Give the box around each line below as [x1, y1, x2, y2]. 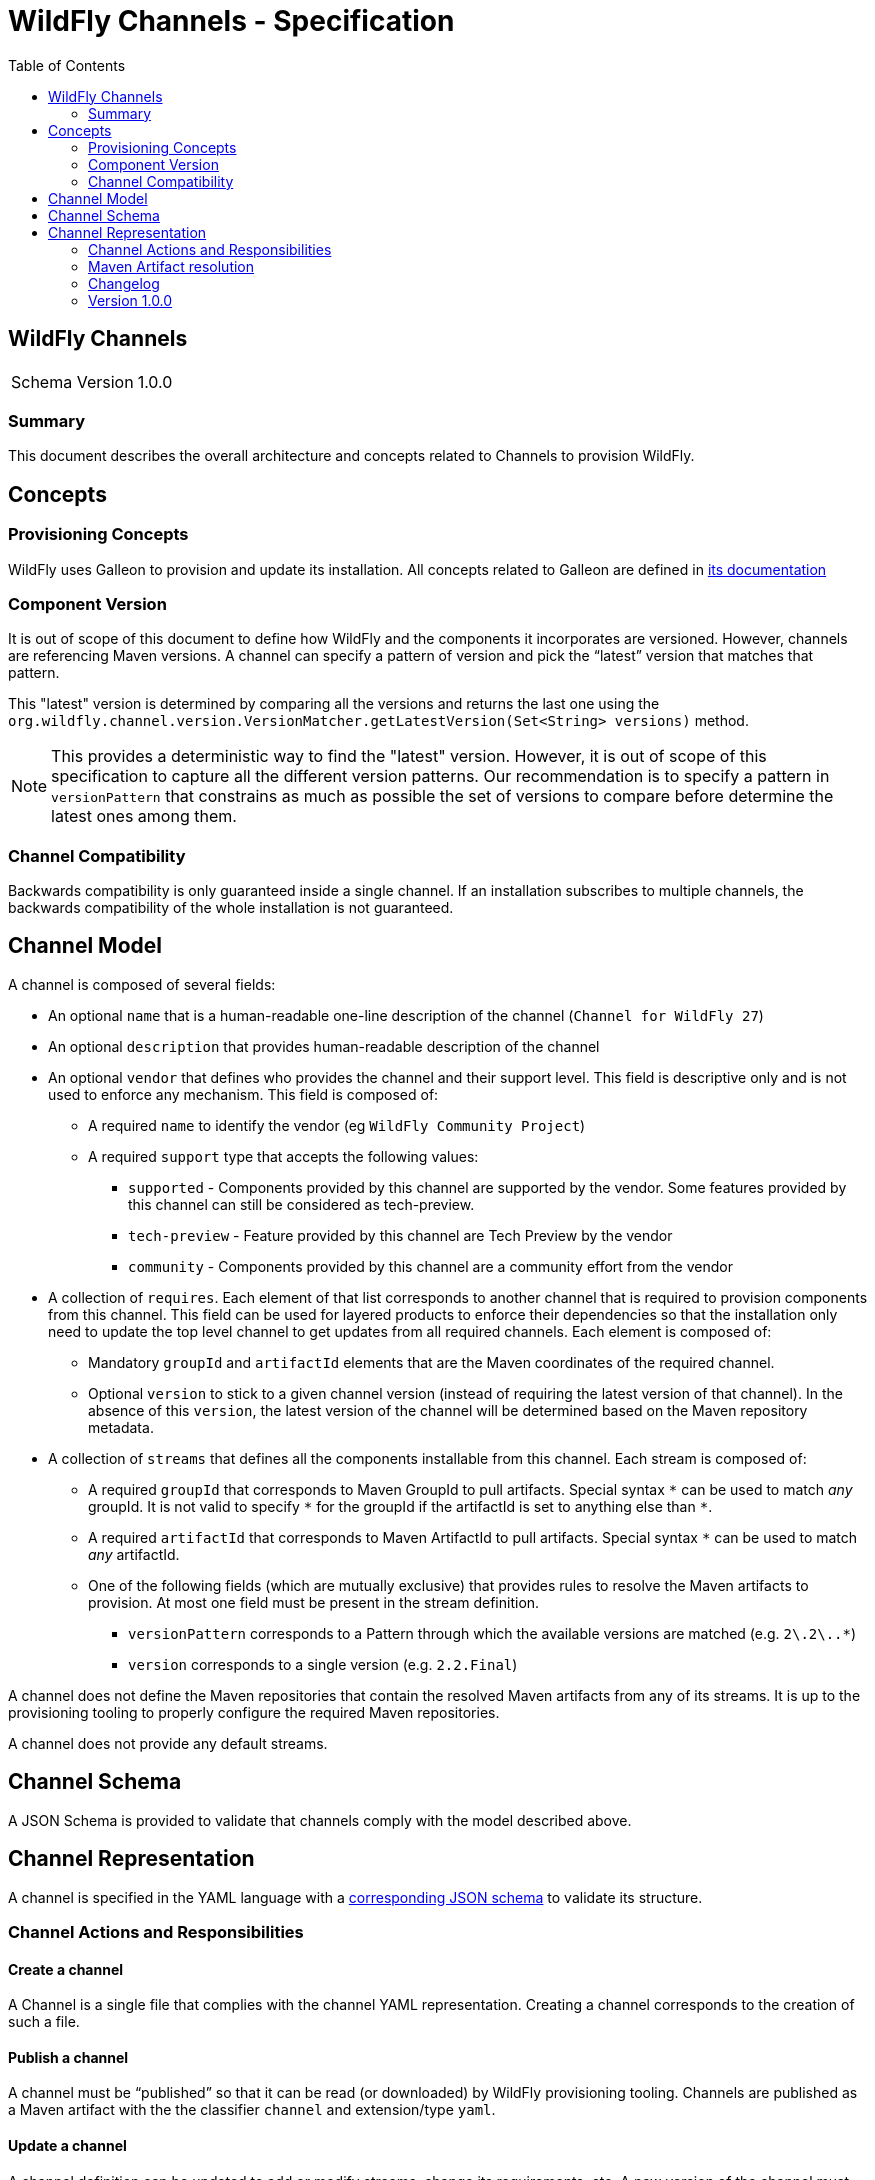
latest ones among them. [51, 806, 237, 827]
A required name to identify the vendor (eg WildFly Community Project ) [88, 1116, 586, 1134]
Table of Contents [8, 56, 126, 74]
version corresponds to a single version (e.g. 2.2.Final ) [128, 1655, 518, 1673]
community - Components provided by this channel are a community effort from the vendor [128, 1257, 733, 1275]
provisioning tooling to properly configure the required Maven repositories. [8, 1703, 500, 1721]
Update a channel [8, 2137, 127, 2155]
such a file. [8, 2013, 80, 2031]
